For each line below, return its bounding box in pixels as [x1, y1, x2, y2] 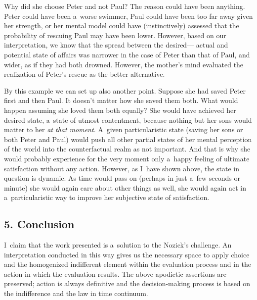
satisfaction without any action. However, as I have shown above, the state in [4, 163, 239, 173]
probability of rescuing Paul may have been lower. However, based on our [4, 30, 226, 40]
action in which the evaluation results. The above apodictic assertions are [4, 268, 227, 279]
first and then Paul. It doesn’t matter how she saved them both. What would [4, 95, 238, 105]
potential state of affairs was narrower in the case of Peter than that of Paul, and [4, 49, 250, 59]
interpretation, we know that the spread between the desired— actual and [4, 40, 228, 50]
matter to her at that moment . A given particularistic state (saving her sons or [4, 124, 243, 135]
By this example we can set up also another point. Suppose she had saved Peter [4, 85, 246, 96]
